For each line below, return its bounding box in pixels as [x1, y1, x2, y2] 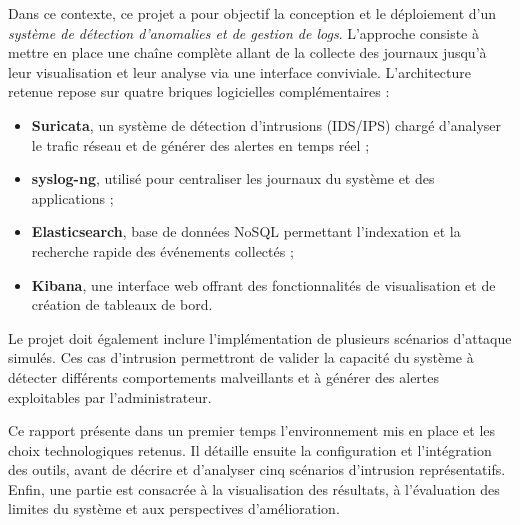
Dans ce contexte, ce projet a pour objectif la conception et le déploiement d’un [8, 3, 496, 23]
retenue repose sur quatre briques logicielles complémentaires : [8, 81, 390, 102]
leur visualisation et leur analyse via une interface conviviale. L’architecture [8, 61, 472, 82]
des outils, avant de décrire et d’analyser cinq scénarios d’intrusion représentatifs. [8, 459, 506, 480]
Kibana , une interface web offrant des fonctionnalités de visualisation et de [31, 274, 496, 295]
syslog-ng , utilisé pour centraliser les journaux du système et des [31, 168, 435, 189]
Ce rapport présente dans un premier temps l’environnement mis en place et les [8, 420, 496, 441]
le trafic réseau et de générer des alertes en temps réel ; [31, 134, 370, 155]
